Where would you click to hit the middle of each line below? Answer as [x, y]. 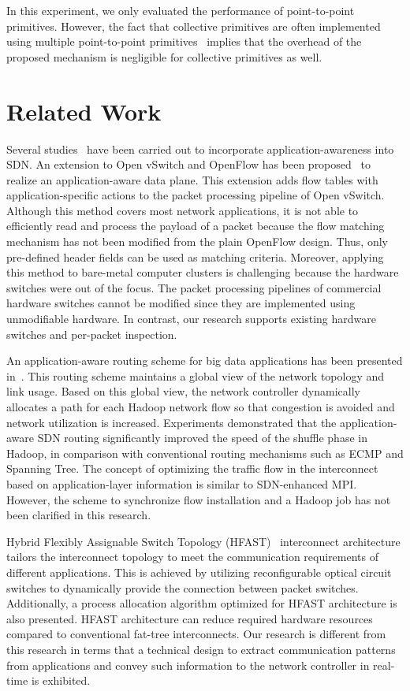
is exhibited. [61, 680]
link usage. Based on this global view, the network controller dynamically [183, 391]
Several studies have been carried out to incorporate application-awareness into [200, 149]
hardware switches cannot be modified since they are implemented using [181, 303]
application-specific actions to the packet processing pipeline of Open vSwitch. [196, 195]
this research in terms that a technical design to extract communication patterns [201, 649]
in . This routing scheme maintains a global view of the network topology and [196, 375]
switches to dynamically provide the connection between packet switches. [183, 587]
